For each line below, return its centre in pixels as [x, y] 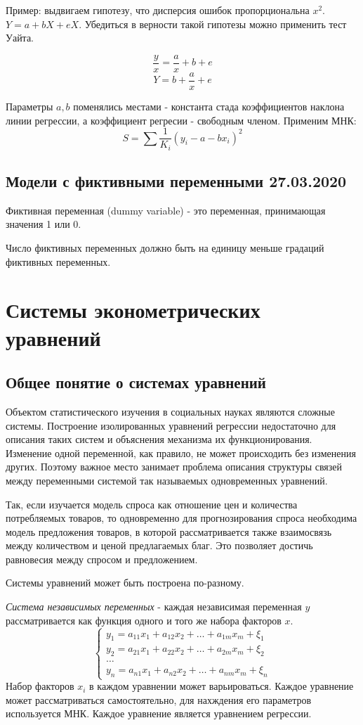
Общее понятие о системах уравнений [136, 382]
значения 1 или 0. [44, 224]
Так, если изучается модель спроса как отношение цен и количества [152, 504]
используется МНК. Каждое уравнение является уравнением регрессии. [159, 713]
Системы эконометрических [133, 310]
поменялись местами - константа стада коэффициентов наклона [209, 106]
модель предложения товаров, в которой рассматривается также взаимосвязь [169, 531]
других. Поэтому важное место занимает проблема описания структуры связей [174, 467]
